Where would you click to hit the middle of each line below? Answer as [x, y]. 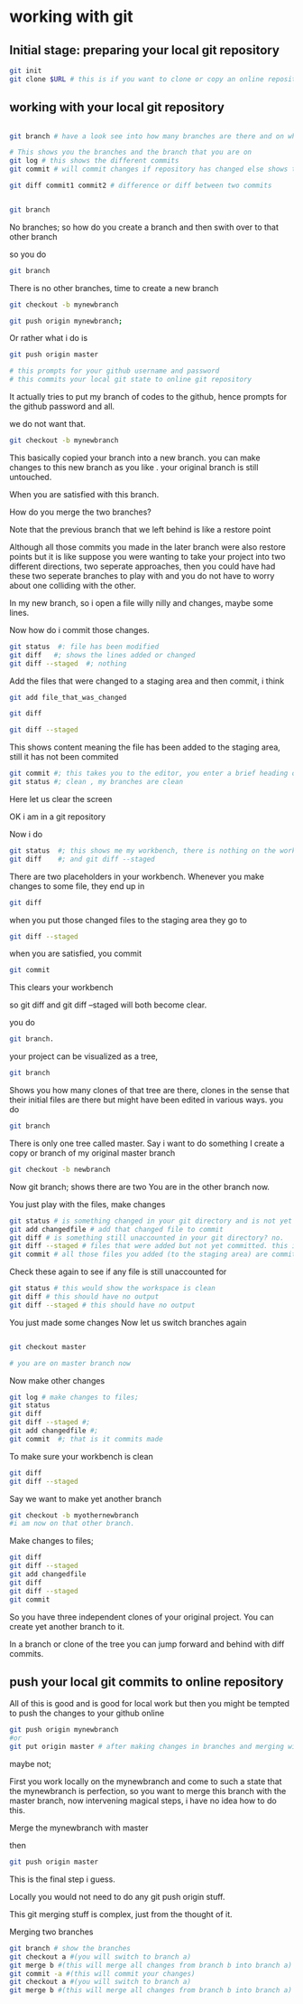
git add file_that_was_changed [68, 697]
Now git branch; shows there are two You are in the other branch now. [140, 1186]
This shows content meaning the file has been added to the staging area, [145, 747]
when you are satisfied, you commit [76, 954]
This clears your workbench [61, 988]
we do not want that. [47, 424]
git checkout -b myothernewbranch [74, 1515]
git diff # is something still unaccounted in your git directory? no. [147, 1238]
